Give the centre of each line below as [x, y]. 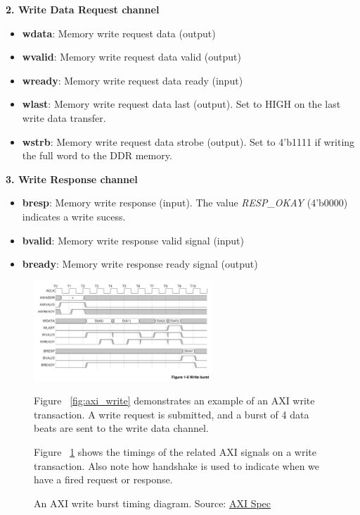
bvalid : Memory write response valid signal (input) [133, 240]
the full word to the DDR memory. [97, 155]
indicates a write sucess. [74, 216]
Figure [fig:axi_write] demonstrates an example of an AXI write [174, 401]
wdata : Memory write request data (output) [119, 33]
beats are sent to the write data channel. [121, 428]
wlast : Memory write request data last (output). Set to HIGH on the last [181, 104]
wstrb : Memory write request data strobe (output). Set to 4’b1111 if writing [188, 141]
